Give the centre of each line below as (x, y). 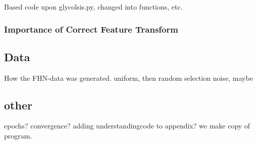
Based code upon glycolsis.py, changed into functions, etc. (93, 7)
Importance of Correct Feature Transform (91, 29)
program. (18, 136)
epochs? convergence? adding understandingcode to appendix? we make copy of (127, 126)
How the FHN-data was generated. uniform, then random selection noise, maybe (128, 78)
